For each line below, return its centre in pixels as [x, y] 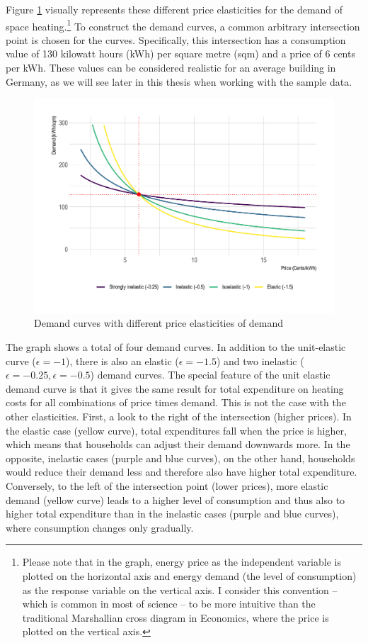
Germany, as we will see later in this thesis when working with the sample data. [179, 81]
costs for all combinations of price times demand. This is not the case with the [176, 402]
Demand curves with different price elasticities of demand [159, 323]
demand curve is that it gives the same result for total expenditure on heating [175, 388]
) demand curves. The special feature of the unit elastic [210, 375]
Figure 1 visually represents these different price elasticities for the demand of [174, 9]
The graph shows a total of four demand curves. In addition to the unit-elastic [176, 347]
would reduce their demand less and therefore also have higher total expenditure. [182, 472]
